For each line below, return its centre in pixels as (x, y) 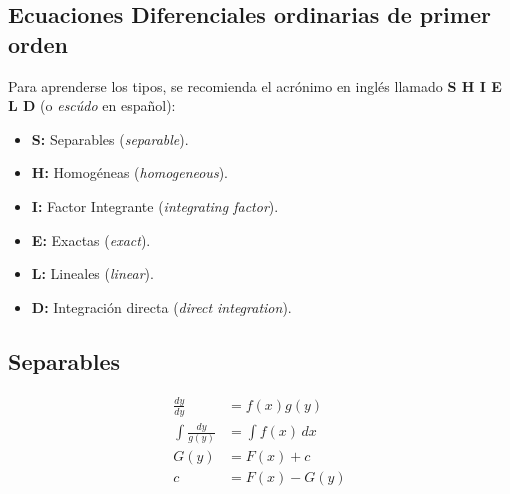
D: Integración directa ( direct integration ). (161, 306)
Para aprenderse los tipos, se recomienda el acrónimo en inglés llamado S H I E (255, 85)
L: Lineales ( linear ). (92, 273)
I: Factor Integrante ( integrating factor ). (155, 205)
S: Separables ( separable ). (110, 138)
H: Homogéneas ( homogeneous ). (129, 172)
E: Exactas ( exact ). (91, 239)
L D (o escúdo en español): (92, 105)
